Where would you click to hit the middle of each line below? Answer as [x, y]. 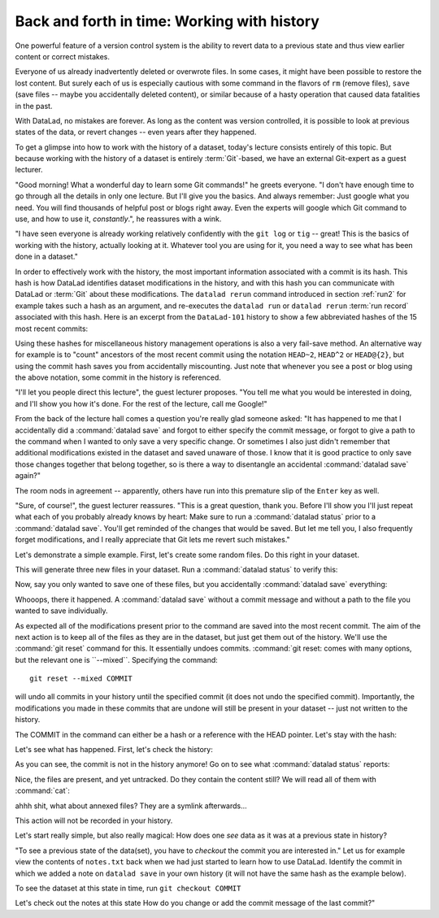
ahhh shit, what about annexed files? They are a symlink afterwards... [131, 806]
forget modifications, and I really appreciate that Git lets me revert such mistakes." [152, 540]
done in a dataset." [47, 257]
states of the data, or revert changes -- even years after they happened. [136, 132]
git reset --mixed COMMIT [81, 679]
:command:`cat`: [43, 791]
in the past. [34, 106]
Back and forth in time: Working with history [167, 21]
